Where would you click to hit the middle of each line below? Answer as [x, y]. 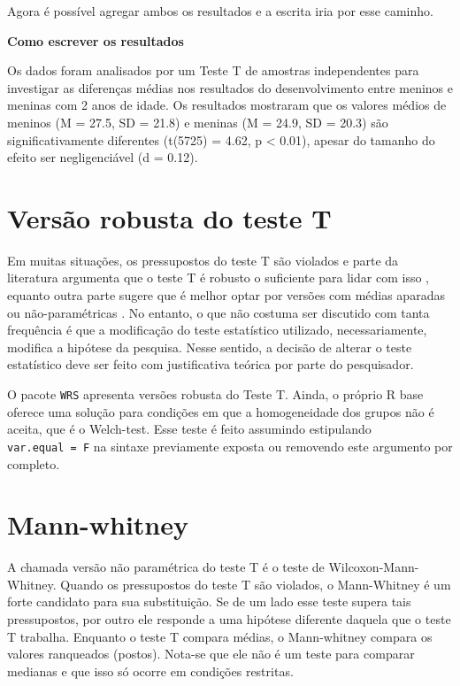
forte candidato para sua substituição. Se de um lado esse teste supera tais [209, 601]
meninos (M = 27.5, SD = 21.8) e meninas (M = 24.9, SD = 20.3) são [198, 122]
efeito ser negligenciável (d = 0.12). [103, 157]
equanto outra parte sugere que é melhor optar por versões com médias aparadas [226, 295]
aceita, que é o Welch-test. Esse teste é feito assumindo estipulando [189, 429]
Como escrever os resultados [96, 40]
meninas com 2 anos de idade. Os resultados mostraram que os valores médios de [227, 105]
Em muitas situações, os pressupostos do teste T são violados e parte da [203, 260]
